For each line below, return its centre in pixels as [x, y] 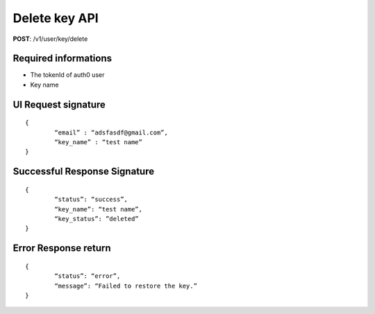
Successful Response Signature [84, 172]
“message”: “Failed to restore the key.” [126, 286]
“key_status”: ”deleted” [97, 219]
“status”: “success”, [91, 200]
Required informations [62, 59]
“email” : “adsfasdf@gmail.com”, [111, 132]
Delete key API [56, 18]
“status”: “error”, [87, 276]
